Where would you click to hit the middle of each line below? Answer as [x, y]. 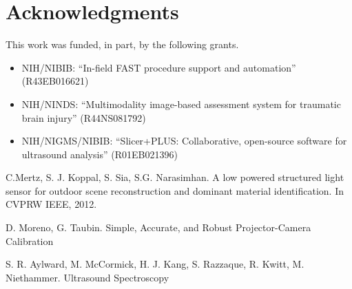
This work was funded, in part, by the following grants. [122, 44]
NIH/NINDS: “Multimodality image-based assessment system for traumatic [181, 104]
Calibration [30, 240]
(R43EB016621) [55, 81]
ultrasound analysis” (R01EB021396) [100, 154]
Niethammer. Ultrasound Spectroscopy [87, 277]
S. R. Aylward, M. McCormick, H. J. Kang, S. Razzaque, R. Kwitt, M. [155, 264]
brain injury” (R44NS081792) [84, 117]
